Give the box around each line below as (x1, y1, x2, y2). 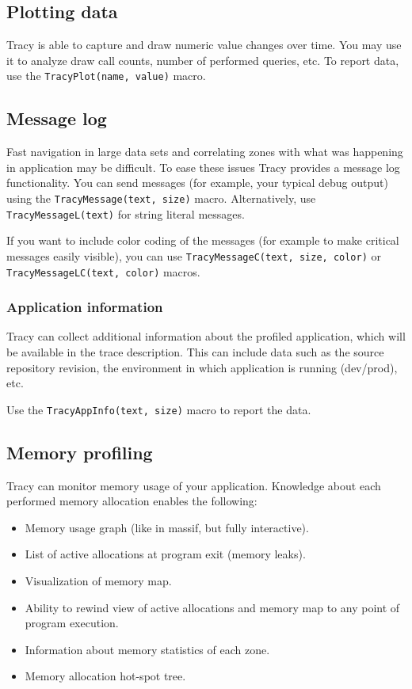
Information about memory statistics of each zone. (25, 641, 270, 657)
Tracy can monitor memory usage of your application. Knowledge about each (6, 477, 381, 493)
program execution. (25, 615, 119, 631)
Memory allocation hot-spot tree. (25, 668, 186, 684)
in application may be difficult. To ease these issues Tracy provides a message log (6, 158, 400, 175)
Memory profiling (6, 440, 153, 464)
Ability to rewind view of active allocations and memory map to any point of (25, 599, 400, 615)
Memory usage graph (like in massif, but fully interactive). (25, 519, 309, 535)
